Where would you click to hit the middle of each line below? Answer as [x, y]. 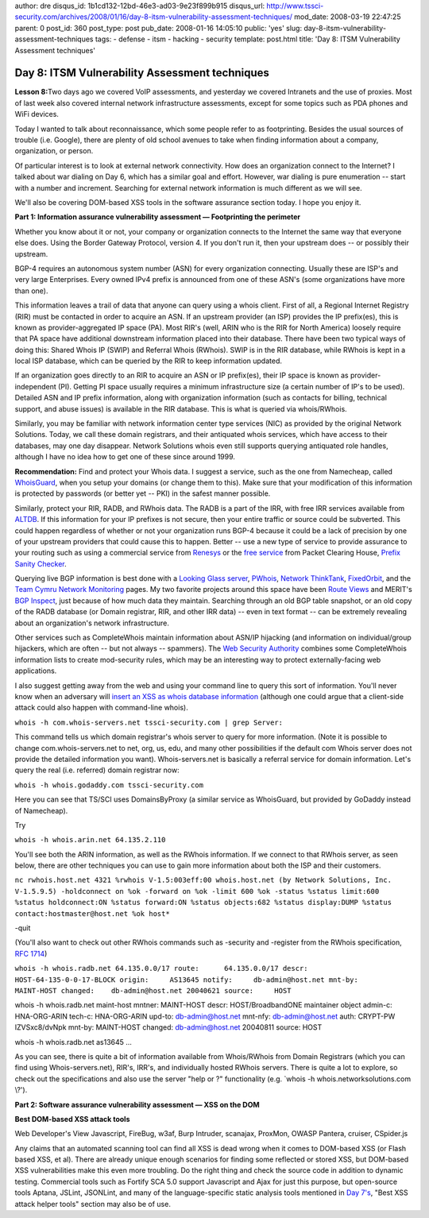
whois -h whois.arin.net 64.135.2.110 [90, 840]
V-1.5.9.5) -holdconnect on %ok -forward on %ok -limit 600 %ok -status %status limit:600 [197, 891]
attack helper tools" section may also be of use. [93, 1204]
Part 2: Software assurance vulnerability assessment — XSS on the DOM [137, 1104]
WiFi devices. [37, 114]
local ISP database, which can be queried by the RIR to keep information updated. [148, 361]
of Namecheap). [41, 810]
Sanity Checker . [41, 563]
